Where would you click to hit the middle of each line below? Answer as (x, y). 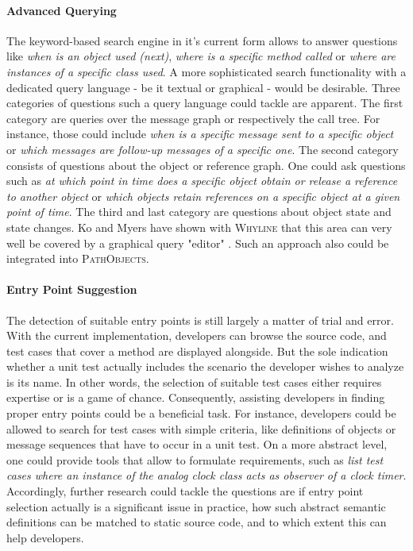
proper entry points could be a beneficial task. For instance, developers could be (201, 413)
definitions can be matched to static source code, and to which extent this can (197, 522)
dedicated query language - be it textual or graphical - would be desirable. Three (203, 87)
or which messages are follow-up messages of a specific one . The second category (203, 149)
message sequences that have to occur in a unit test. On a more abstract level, (197, 444)
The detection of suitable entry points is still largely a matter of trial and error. (200, 320)
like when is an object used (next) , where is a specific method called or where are (201, 56)
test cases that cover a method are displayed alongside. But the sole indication (197, 351)
